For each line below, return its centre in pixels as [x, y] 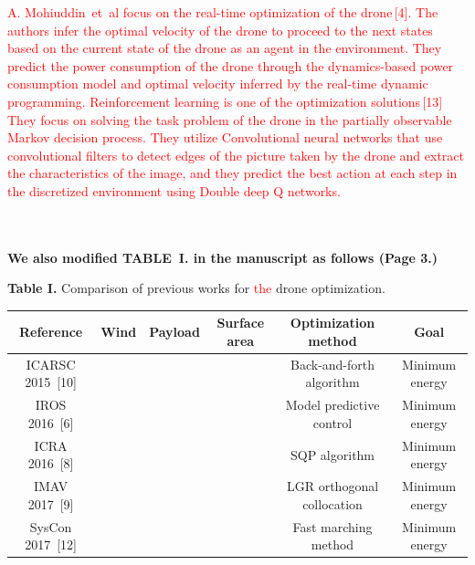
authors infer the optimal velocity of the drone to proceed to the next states [220, 30]
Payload [174, 332]
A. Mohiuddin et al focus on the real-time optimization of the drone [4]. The [223, 12]
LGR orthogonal [332, 486]
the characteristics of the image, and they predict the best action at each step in [232, 173]
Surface [241, 323]
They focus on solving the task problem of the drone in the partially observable [230, 119]
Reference [51, 332]
